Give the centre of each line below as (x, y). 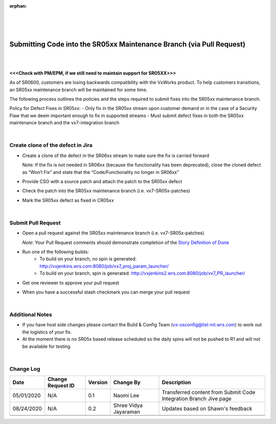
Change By (127, 383)
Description (176, 383)
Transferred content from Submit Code (209, 392)
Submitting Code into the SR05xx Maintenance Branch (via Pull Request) (127, 44)
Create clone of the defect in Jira (51, 145)
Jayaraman (127, 412)
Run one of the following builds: (56, 252)
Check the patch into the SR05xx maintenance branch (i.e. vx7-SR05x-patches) (106, 191)
